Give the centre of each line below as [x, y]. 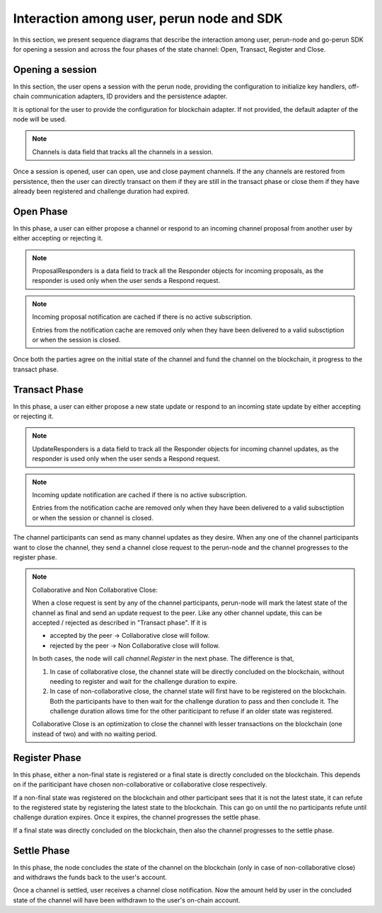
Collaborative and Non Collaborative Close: [95, 590]
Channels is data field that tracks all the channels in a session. [123, 151]
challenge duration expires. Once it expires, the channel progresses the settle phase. [137, 818]
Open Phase [41, 211]
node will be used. [40, 120]
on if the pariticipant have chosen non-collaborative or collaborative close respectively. [140, 784]
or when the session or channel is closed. [93, 518]
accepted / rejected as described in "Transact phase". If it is [120, 622]
